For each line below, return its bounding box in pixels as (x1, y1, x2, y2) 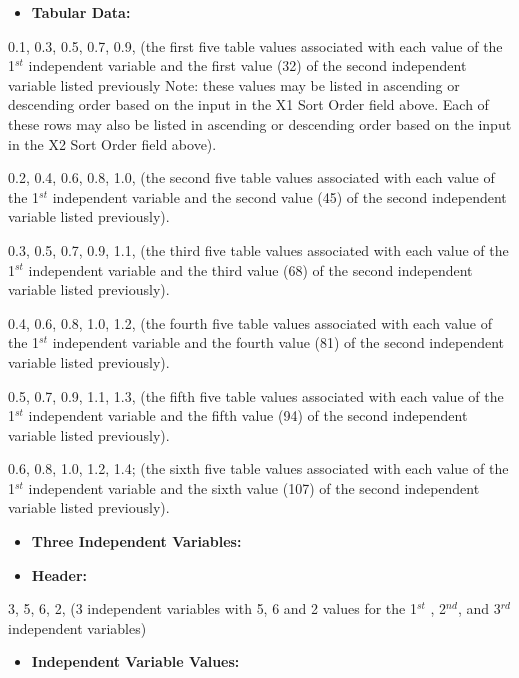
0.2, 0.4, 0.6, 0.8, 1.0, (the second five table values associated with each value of (8, 167, 495, 188)
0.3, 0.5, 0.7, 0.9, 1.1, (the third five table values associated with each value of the (8, 239, 509, 260)
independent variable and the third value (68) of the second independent (28, 259, 473, 280)
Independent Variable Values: (31, 651, 240, 672)
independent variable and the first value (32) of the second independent (28, 55, 467, 76)
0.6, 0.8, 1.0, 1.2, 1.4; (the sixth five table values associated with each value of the (8, 458, 509, 479)
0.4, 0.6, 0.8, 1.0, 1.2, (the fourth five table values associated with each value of (8, 312, 493, 333)
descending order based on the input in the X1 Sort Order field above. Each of (8, 94, 489, 115)
